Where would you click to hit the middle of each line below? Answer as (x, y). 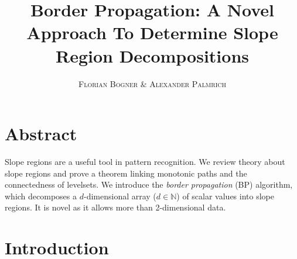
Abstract (41, 134)
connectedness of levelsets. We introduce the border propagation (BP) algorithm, (149, 184)
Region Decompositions (152, 55)
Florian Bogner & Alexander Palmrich (152, 83)
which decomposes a (41, 196)
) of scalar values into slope (225, 196)
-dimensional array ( (120, 196)
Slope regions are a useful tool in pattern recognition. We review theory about (145, 162)
